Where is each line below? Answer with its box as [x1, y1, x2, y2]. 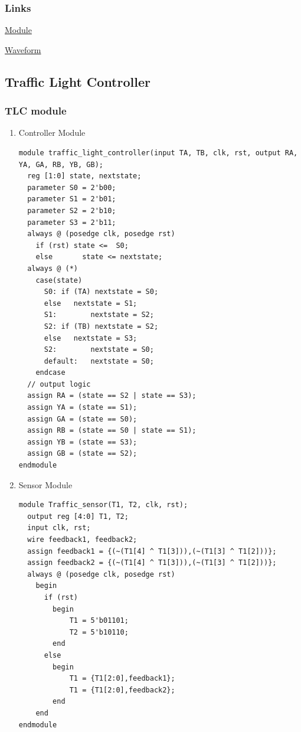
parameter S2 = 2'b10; [27, 206, 116, 215]
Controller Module [18, 126, 86, 139]
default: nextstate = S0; [44, 357, 154, 365]
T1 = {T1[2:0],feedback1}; [69, 674, 175, 683]
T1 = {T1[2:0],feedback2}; [69, 685, 175, 694]
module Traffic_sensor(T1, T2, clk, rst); [18, 501, 188, 509]
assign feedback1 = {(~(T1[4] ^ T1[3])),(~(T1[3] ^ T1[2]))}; [27, 547, 277, 555]
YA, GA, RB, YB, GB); [18, 160, 103, 169]
